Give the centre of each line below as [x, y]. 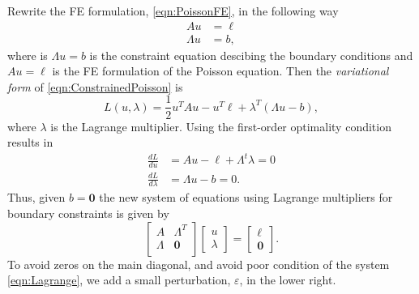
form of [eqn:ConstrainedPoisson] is [95, 86]
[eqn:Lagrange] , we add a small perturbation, [119, 280]
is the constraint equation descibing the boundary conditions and [251, 55]
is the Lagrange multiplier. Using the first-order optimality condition [221, 126]
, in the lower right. [288, 280]
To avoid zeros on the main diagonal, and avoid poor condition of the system [199, 264]
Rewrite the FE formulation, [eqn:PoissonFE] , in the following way [173, 11]
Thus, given [36, 197]
